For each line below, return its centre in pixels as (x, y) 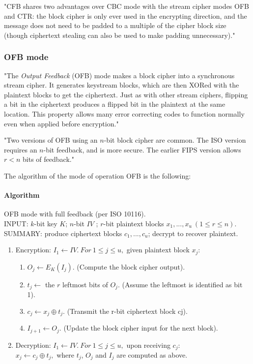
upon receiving (148, 345)
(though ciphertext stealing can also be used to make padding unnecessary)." (120, 35)
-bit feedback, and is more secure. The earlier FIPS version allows (142, 149)
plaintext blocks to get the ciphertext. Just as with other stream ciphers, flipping (126, 94)
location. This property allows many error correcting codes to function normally (124, 113)
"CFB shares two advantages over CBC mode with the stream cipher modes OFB (126, 6)
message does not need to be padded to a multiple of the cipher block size (115, 25)
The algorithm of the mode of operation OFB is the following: (98, 175)
